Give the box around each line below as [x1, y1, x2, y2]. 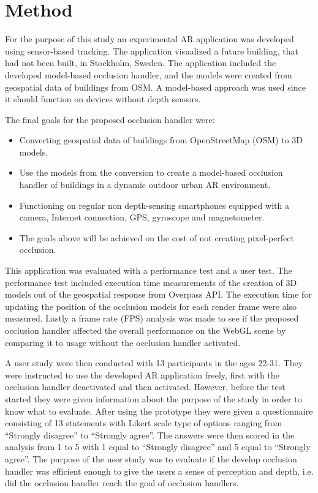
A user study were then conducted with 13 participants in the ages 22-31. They [5, 356, 303, 369]
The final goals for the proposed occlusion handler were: [5, 113, 215, 126]
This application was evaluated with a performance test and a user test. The [5, 264, 292, 277]
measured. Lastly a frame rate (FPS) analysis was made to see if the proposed [5, 312, 299, 325]
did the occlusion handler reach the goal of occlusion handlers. [5, 476, 239, 489]
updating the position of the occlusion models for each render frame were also [5, 299, 297, 312]
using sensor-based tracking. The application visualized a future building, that [5, 44, 298, 57]
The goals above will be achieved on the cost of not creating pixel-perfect [19, 231, 294, 244]
